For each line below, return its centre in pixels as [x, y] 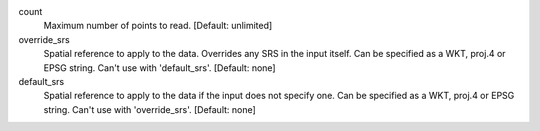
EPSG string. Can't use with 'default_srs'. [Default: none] [159, 67]
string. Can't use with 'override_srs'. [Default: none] [150, 109]
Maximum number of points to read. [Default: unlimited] [158, 26]
